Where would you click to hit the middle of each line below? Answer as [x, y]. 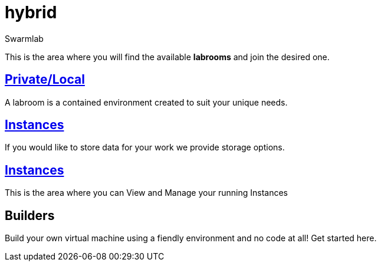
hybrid [31, 12]
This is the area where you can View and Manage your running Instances [146, 193]
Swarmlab [24, 38]
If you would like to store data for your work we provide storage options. [145, 147]
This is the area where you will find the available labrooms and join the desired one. [167, 57]
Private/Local [45, 80]
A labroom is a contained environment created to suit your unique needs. [146, 102]
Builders [30, 215]
